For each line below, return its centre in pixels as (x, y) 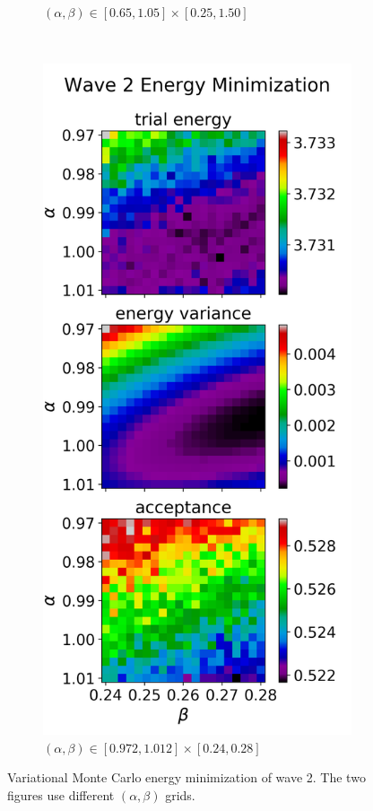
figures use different (61, 794)
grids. (180, 794)
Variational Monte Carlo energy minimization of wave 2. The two (186, 777)
